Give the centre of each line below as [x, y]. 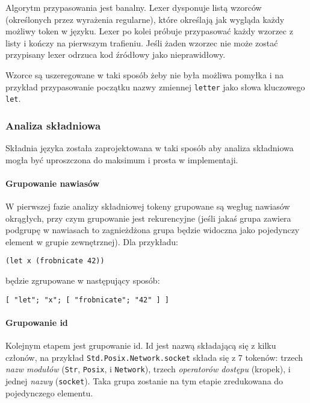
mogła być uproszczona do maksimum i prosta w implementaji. [122, 159]
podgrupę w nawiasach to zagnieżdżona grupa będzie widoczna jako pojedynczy [153, 230]
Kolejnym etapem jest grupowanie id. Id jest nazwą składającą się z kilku [141, 345]
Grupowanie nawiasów [53, 183]
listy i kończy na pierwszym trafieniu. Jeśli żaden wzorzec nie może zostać [142, 42]
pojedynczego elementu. [49, 392]
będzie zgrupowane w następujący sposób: [83, 280]
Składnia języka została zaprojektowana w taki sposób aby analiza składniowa [150, 148]
